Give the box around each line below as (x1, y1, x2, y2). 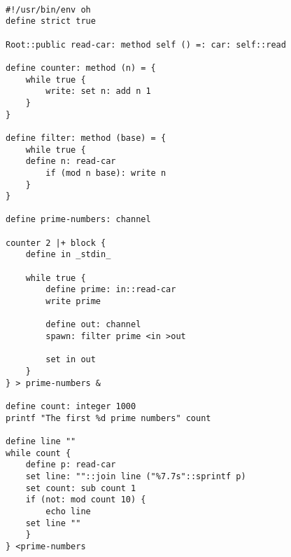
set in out (45, 355, 96, 365)
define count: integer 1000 (6, 401, 136, 411)
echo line (45, 506, 91, 516)
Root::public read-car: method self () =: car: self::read (6, 39, 286, 50)
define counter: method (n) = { (6, 62, 156, 73)
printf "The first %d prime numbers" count (6, 413, 211, 423)
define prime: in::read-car (45, 284, 176, 295)
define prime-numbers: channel (6, 214, 151, 225)
